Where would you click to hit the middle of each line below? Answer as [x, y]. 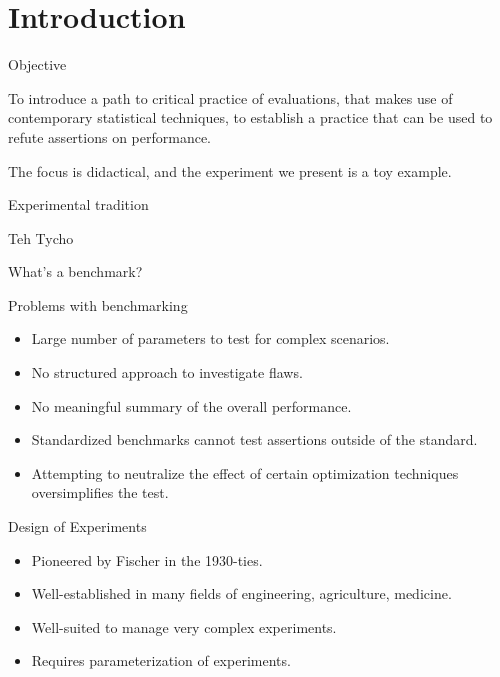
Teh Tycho [41, 237]
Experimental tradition [78, 204]
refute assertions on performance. [109, 136]
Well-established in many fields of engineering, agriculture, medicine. [241, 593]
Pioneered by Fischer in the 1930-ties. [147, 559]
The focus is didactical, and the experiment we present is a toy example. [230, 170]
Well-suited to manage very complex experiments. [184, 626]
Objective [37, 64]
